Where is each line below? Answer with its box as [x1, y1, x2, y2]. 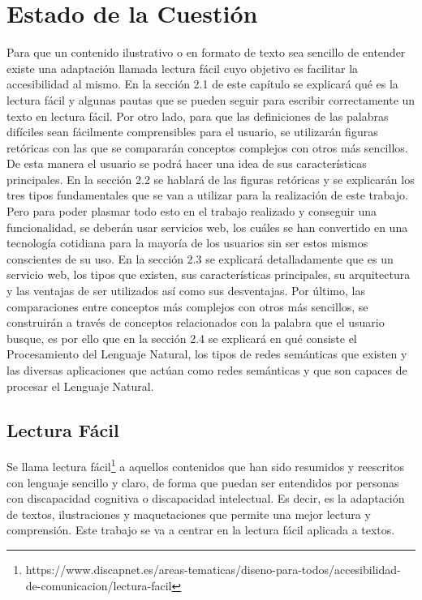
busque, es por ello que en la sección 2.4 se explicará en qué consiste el [6, 329, 357, 346]
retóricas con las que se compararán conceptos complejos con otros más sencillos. [6, 139, 408, 156]
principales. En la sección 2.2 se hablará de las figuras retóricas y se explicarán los [6, 170, 415, 187]
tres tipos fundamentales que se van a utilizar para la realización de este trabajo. [6, 186, 408, 204]
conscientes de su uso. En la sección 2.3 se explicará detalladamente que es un [6, 250, 394, 267]
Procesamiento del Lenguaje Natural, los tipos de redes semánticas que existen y [6, 345, 407, 362]
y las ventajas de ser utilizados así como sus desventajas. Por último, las [6, 282, 365, 299]
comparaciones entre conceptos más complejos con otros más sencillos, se [6, 298, 368, 315]
